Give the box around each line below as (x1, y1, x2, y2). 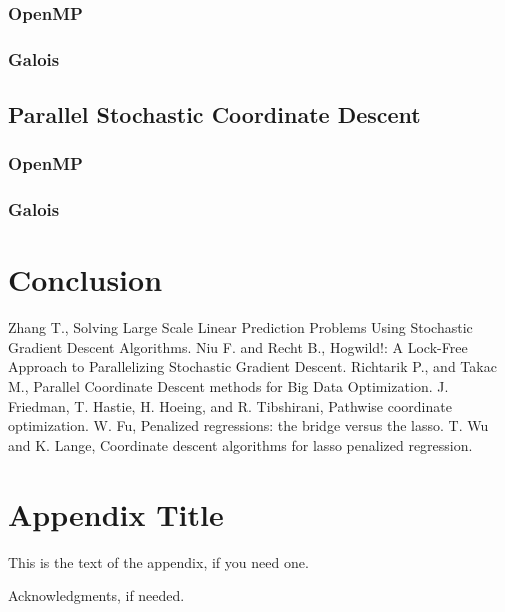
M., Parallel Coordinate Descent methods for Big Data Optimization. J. (8, 376, 449, 397)
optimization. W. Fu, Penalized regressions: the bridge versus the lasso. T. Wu (8, 415, 489, 436)
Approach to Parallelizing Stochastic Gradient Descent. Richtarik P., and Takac (8, 356, 497, 377)
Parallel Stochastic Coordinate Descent (8, 99, 421, 130)
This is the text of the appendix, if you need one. (8, 551, 309, 572)
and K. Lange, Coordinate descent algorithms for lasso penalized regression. (8, 434, 473, 455)
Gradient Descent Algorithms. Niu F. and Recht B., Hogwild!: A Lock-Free (8, 336, 468, 357)
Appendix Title (8, 493, 224, 534)
